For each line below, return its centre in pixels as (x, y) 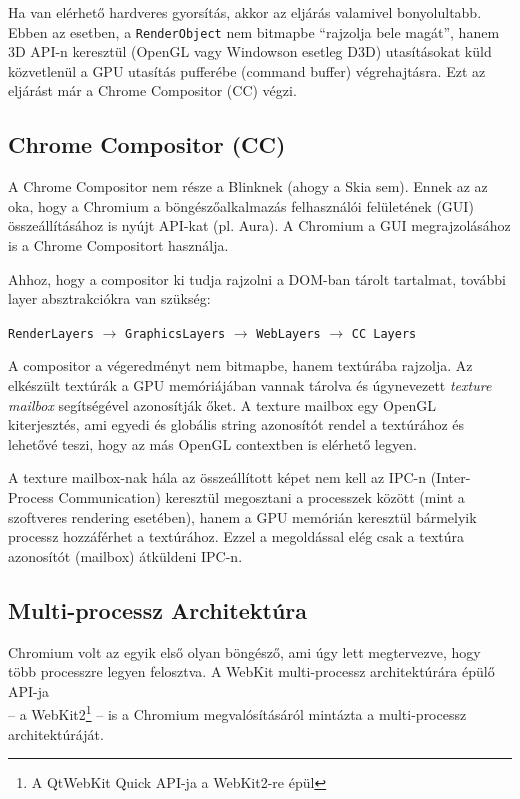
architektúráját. (56, 733)
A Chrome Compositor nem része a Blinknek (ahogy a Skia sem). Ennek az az (248, 186)
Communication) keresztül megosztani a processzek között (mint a (261, 497)
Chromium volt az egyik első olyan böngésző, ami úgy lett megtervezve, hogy (244, 651)
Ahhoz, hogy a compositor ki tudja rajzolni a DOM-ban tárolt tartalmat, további (257, 278)
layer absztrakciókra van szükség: (109, 298)
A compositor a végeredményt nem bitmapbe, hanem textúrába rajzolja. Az (240, 365)
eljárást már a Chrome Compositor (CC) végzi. (152, 90)
